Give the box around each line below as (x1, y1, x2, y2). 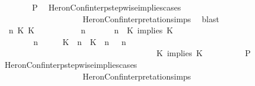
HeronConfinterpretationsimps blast (82, 12, 219, 25)
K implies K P (156, 47, 251, 59)
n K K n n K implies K (8, 24, 174, 36)
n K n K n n (33, 35, 126, 47)
